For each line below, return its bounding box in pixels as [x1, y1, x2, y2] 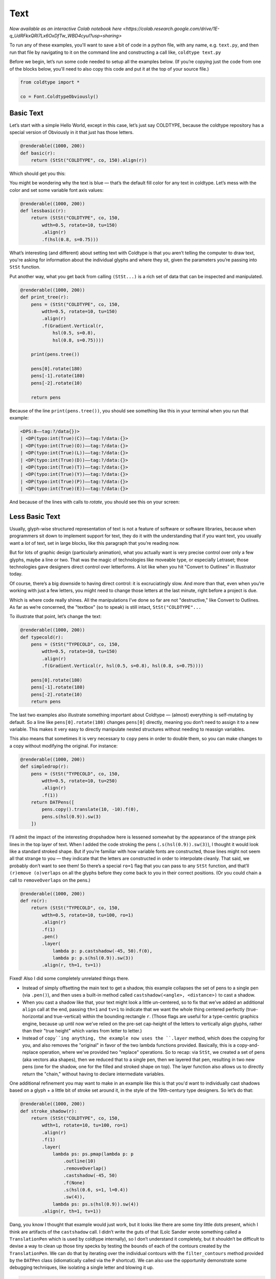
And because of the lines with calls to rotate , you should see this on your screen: [9, 499, 180, 505]
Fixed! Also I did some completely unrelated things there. [9, 975, 130, 982]
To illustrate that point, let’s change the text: [9, 613, 102, 620]
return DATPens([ [31, 800, 75, 805]
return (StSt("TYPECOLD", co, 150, [31, 905, 120, 911]
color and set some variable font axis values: [9, 187, 104, 193]
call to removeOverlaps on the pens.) [9, 877, 90, 883]
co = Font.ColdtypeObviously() [20, 94, 99, 100]
